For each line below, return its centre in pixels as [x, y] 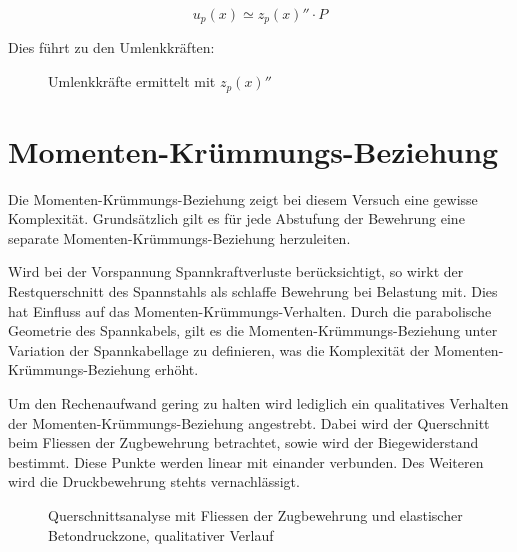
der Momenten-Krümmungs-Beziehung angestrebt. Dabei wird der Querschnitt [249, 422]
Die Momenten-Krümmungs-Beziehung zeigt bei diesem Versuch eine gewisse [243, 198]
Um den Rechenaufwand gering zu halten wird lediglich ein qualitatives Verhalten [258, 402]
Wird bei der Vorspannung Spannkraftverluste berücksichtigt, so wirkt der [236, 271]
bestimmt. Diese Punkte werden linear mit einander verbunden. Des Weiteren [246, 461]
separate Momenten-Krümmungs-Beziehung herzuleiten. [179, 237]
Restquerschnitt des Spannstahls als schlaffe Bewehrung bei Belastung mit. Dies [253, 291]
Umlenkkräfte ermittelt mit [132, 81]
